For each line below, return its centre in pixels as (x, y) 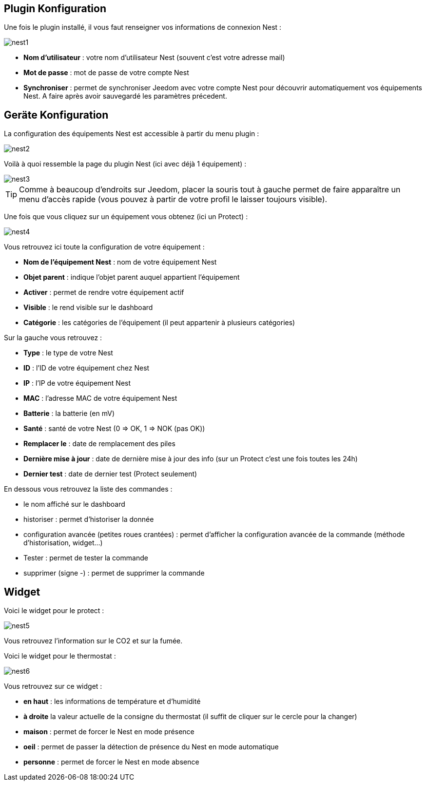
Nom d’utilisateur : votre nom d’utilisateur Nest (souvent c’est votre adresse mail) (154, 58)
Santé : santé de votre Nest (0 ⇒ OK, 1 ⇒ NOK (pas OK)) (114, 429)
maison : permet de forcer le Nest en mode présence (109, 732)
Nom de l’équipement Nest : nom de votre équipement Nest (120, 262)
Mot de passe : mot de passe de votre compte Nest (106, 73)
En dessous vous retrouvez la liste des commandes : (88, 489)
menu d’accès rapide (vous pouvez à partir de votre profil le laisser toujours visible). (173, 199)
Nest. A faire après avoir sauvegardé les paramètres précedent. (125, 96)
